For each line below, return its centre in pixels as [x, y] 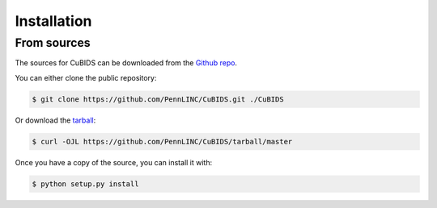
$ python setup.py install [85, 184]
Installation [53, 21]
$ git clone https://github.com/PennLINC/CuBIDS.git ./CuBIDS [158, 99]
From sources [53, 43]
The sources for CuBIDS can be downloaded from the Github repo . [126, 63]
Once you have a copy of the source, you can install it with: [114, 162]
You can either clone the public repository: [86, 77]
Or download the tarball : [55, 120]
